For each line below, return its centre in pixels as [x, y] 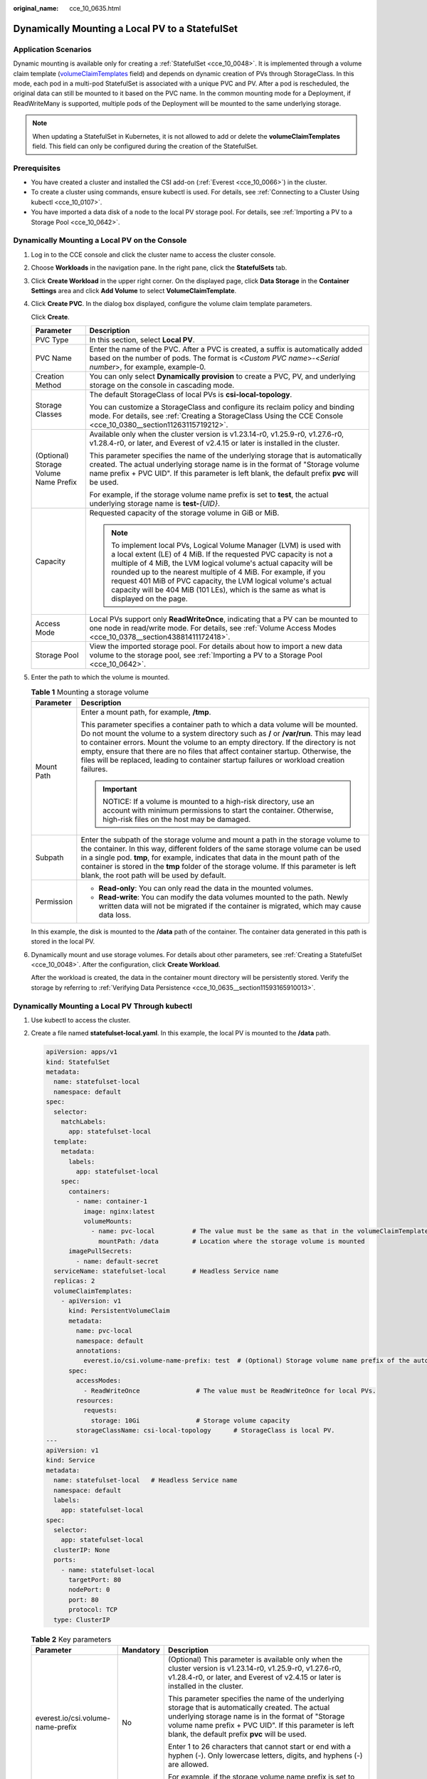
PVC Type [52, 340]
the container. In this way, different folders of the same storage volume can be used [221, 848]
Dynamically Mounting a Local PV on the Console [100, 241]
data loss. [115, 914]
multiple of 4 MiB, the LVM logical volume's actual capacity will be [222, 564]
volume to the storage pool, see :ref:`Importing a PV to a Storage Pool [206, 655]
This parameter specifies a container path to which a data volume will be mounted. [220, 724]
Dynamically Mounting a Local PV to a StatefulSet [126, 28]
